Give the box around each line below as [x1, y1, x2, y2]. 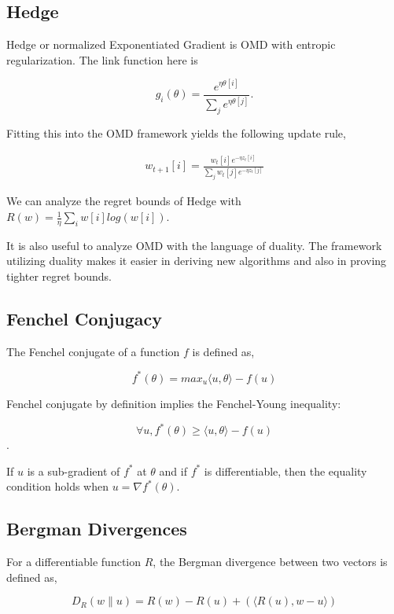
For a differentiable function [6, 553, 142, 570]
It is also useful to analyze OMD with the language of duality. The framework [6, 237, 382, 253]
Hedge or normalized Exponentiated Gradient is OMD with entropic [6, 36, 336, 53]
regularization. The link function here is [6, 51, 198, 68]
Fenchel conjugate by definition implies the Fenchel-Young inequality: [6, 395, 341, 411]
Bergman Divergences [6, 517, 187, 541]
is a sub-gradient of [27, 462, 120, 479]
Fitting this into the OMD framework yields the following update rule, [6, 125, 346, 142]
